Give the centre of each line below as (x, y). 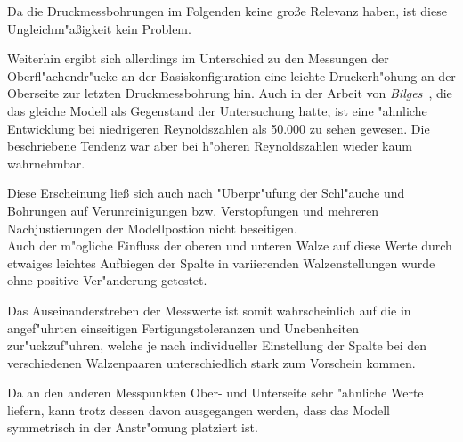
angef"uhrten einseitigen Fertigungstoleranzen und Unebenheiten (183, 327)
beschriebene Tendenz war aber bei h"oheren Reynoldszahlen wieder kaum (210, 146)
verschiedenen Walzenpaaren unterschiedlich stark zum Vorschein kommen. (211, 362)
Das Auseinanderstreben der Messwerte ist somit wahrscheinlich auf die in (209, 310)
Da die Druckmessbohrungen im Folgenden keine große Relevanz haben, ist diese (227, 11)
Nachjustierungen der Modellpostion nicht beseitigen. (152, 228)
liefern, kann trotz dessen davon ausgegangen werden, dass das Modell (199, 409)
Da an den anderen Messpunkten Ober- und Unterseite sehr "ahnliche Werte (215, 393)
